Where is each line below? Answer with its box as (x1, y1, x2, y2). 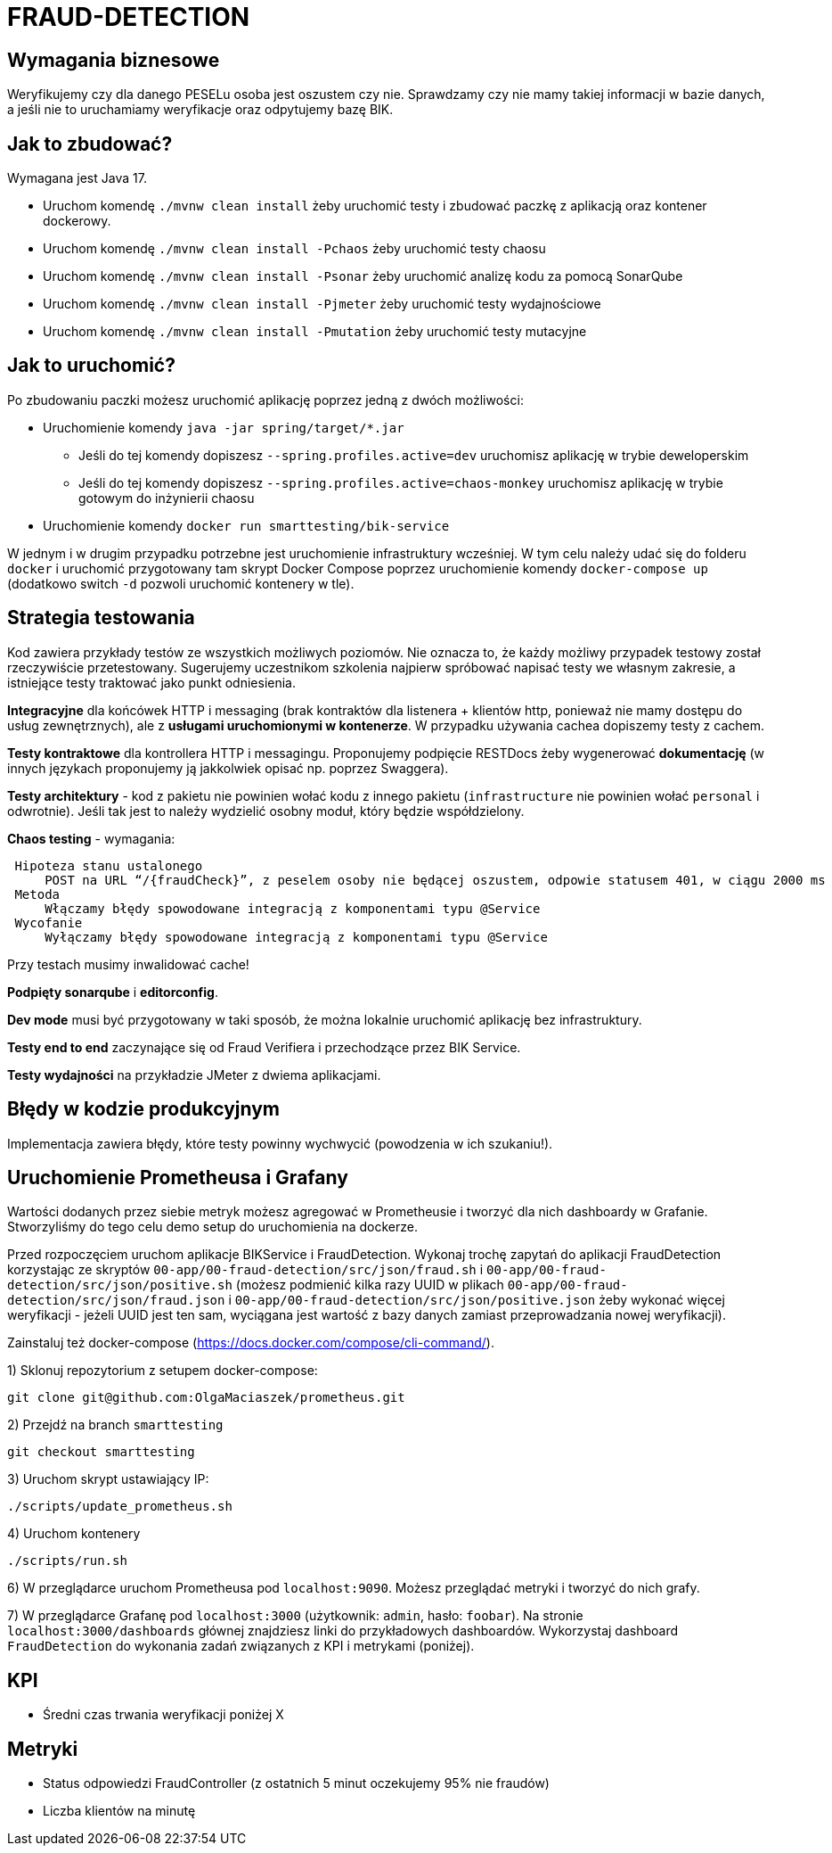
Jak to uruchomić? (7, 354, 175, 377)
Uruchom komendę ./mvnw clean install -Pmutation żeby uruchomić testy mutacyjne (43, 324, 587, 340)
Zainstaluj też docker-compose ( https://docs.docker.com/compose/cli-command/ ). (7, 1335, 494, 1351)
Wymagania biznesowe (7, 48, 220, 71)
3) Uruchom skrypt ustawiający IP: (7, 1471, 209, 1487)
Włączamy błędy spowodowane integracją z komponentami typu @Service (45, 901, 541, 916)
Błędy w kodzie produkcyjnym (7, 1098, 281, 1121)
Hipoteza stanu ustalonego (14, 858, 203, 873)
